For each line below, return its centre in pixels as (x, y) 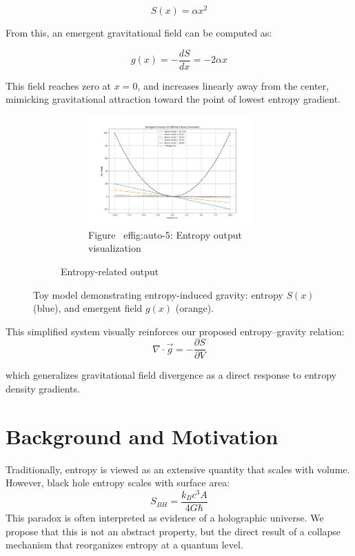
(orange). (195, 308)
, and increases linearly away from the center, (233, 85)
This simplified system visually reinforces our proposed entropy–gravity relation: (175, 331)
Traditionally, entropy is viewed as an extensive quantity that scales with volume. (178, 469)
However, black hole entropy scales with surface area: (118, 483)
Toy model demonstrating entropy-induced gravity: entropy (158, 294)
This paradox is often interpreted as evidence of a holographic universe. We (165, 518)
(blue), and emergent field (88, 308)
